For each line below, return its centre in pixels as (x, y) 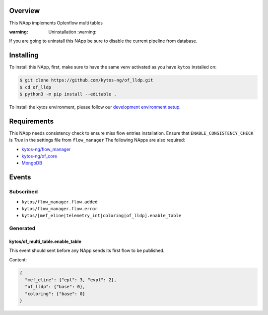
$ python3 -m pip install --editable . (68, 94)
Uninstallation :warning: (72, 32)
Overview (25, 11)
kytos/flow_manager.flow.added (60, 202)
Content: (18, 260)
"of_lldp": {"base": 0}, (55, 287)
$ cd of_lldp (35, 87)
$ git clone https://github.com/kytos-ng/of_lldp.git (86, 80)
